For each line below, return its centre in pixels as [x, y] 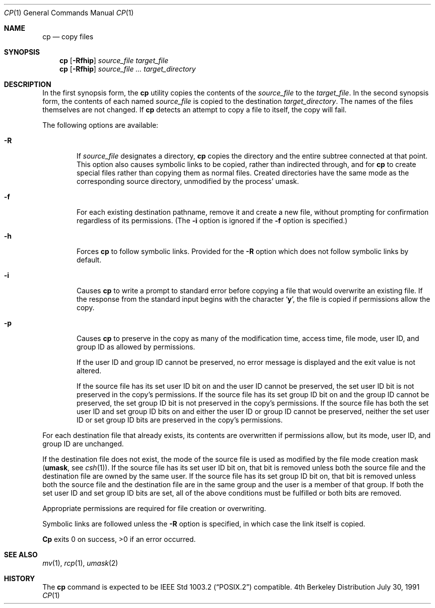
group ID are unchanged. [83, 444]
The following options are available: [100, 125]
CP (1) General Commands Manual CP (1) [69, 13]
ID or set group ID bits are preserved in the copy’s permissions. [180, 420]
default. [89, 260]
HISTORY [20, 578]
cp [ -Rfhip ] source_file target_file [114, 60]
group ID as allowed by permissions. [136, 347]
